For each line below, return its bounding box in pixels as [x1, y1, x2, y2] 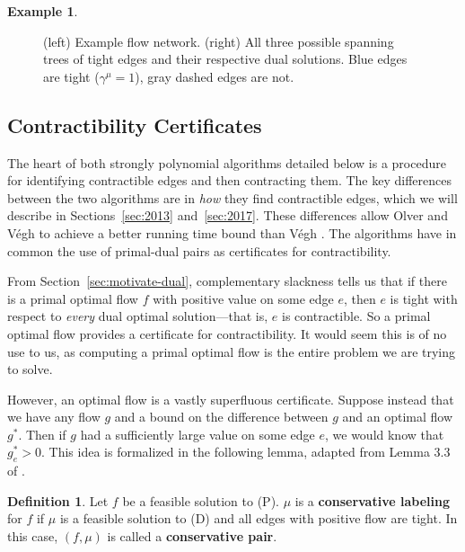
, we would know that [324, 424, 444, 443]
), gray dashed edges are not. [135, 67, 294, 85]
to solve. [7, 360, 53, 378]
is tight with [390, 289, 458, 307]
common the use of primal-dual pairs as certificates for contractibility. [7, 241, 391, 260]
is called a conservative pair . [107, 527, 277, 546]
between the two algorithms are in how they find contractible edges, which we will [7, 188, 458, 207]
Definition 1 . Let [7, 491, 109, 510]
